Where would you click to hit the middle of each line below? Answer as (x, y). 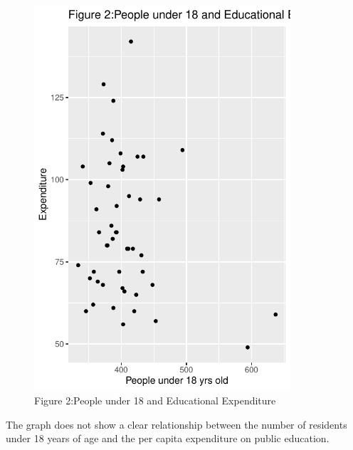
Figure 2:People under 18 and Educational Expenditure (155, 401)
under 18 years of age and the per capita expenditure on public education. (168, 438)
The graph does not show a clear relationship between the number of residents (176, 424)
